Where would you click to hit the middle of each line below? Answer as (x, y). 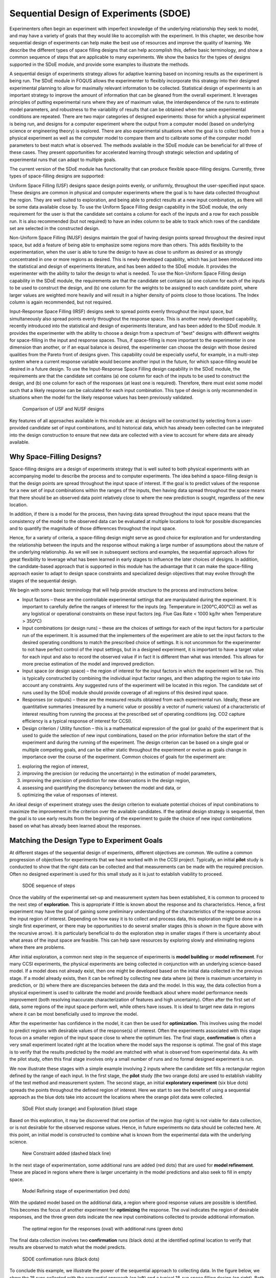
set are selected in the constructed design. (54, 229)
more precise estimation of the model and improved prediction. (89, 664)
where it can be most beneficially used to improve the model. (74, 1014)
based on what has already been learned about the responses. (75, 826)
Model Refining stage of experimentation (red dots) (76, 1191)
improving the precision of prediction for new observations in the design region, (106, 781)
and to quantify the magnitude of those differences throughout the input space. (93, 529)
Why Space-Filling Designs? (55, 457)
